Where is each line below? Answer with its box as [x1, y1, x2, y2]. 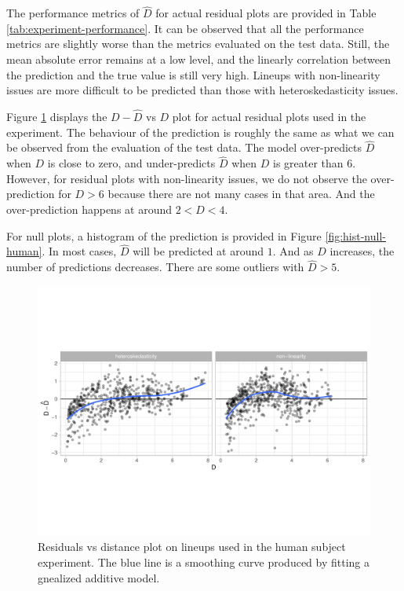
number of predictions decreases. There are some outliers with [6, 259, 304, 275]
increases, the [329, 243, 395, 259]
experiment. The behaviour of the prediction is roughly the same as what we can [6, 123, 395, 140]
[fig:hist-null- [325, 227, 386, 244]
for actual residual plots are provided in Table [155, 5, 377, 21]
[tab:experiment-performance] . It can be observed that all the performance [6, 20, 364, 36]
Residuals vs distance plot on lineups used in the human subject [38, 538, 346, 555]
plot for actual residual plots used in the [172, 108, 366, 124]
